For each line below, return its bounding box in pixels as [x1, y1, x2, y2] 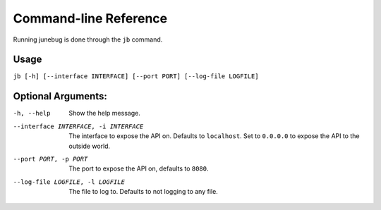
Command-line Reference [13, 11, 168, 26]
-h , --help [13, 109, 51, 118]
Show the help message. [68, 109, 140, 118]
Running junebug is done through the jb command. [13, 35, 163, 44]
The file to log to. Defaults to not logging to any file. [68, 187, 218, 196]
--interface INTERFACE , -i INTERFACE [13, 122, 144, 130]
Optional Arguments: [13, 90, 107, 102]
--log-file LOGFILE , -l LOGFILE [13, 178, 125, 186]
